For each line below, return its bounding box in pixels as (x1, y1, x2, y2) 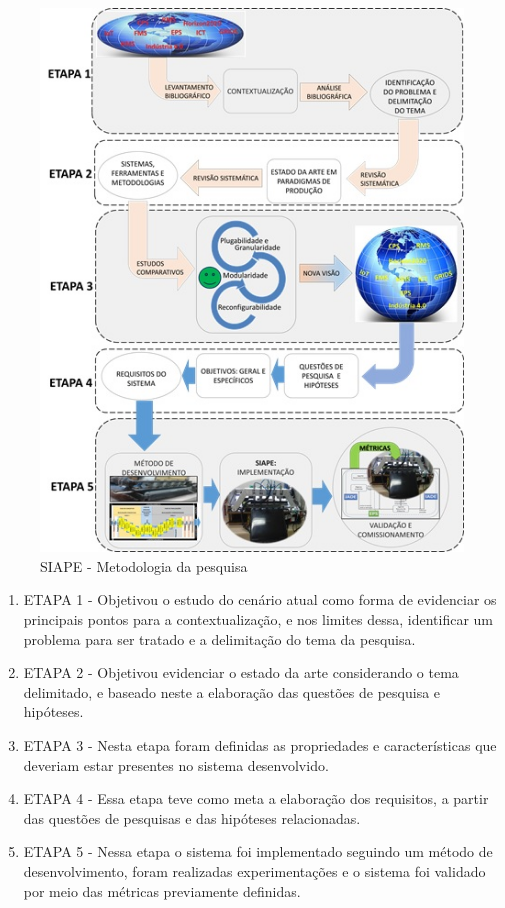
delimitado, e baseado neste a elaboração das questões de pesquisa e (23, 681, 441, 702)
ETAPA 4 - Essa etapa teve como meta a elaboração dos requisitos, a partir (23, 788, 489, 809)
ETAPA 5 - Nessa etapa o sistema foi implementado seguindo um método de (23, 841, 493, 862)
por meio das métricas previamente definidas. (23, 880, 301, 901)
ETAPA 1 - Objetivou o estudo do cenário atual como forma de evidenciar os (23, 589, 497, 610)
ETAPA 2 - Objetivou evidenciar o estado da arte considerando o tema (23, 662, 459, 683)
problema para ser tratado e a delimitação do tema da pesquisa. (23, 628, 416, 649)
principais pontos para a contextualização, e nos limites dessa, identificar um (23, 609, 493, 629)
